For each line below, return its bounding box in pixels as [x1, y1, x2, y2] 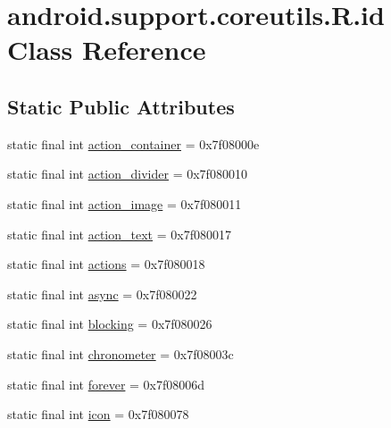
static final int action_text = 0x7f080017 [7, 224, 231, 243]
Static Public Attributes [7, 92, 235, 120]
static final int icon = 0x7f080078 [7, 405, 189, 424]
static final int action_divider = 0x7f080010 [7, 164, 247, 183]
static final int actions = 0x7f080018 [7, 255, 205, 273]
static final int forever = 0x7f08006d [7, 374, 205, 393]
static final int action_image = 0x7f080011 [7, 194, 242, 213]
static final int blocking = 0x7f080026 [7, 315, 212, 333]
